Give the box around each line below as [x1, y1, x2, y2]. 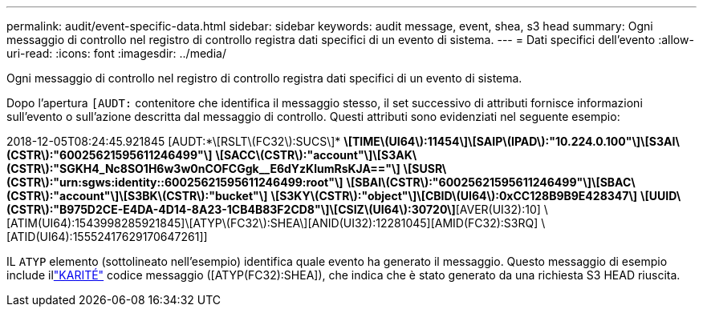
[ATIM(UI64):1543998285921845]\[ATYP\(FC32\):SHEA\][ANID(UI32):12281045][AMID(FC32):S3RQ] [6, 216, 538, 230]
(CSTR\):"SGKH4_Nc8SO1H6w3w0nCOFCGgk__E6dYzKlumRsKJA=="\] [6, 162, 400, 175]
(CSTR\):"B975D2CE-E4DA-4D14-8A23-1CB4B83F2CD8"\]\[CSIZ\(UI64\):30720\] [6, 203, 456, 216]
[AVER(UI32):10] [455, 203, 541, 216]
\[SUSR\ [403, 162, 447, 175]
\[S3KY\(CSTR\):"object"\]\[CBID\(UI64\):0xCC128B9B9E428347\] [270, 189, 638, 203]
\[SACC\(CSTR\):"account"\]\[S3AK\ [215, 148, 417, 162]
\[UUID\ [640, 189, 681, 203]
